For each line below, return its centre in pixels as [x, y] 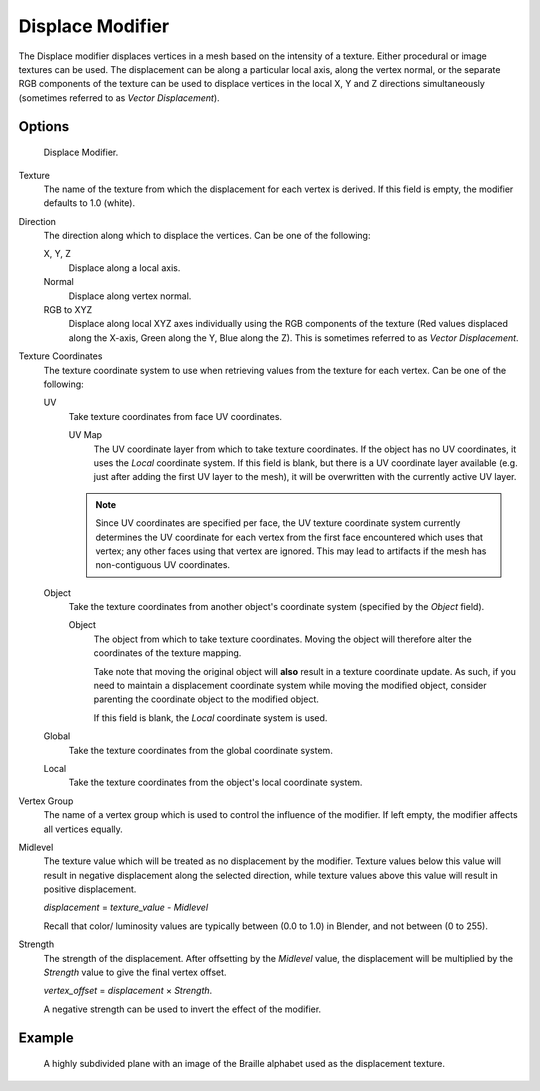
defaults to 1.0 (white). [89, 203]
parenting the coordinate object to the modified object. [206, 699]
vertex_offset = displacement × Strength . [128, 991]
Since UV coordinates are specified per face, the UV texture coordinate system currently [278, 523]
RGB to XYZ [68, 310]
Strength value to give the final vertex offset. [135, 972]
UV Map [85, 435]
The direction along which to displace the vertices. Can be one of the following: [207, 236]
